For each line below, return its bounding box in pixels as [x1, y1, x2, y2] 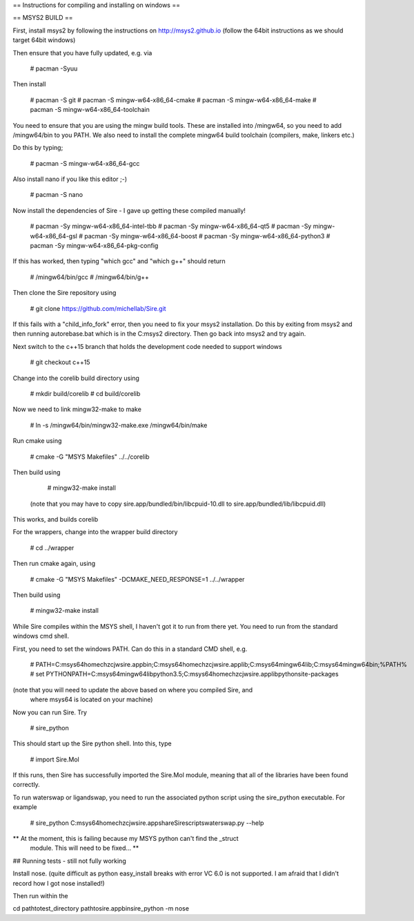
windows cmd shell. [12, 632, 70, 640]
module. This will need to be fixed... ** [30, 844, 139, 853]
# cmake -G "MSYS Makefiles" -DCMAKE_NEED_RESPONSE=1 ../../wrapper [30, 575, 245, 583]
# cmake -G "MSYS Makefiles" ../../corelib [30, 453, 150, 461]
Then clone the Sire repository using [12, 289, 117, 297]
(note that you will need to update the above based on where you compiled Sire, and [12, 685, 253, 694]
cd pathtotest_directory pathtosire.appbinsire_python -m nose [12, 904, 190, 913]
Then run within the [12, 892, 68, 900]
